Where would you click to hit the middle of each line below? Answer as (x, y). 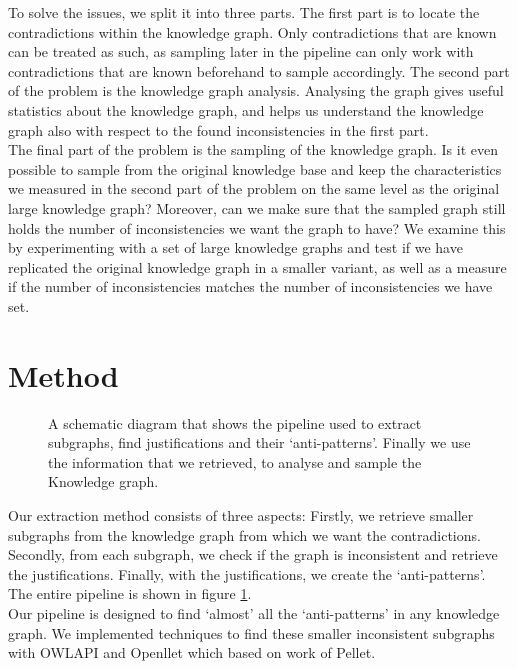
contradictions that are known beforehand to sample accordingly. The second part (259, 70)
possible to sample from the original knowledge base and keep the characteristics (255, 168)
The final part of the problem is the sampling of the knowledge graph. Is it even (253, 149)
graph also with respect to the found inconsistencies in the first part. (218, 129)
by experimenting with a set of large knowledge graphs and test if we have (235, 247)
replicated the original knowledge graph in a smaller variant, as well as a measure (257, 266)
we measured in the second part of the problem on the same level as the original (254, 188)
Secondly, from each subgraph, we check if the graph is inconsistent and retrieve (253, 554)
